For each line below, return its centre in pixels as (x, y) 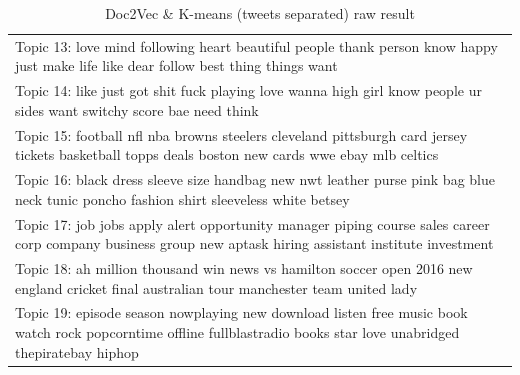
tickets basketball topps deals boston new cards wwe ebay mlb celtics (227, 154)
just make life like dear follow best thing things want (176, 65)
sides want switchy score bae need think (137, 109)
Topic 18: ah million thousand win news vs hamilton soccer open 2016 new (244, 268)
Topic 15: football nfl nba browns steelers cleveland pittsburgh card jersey (241, 134)
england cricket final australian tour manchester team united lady (216, 287)
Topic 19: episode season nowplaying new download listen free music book (241, 312)
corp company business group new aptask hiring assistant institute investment (254, 243)
